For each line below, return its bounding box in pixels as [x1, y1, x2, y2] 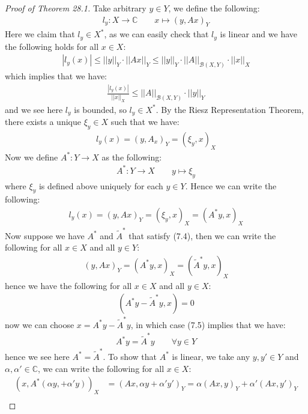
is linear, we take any [172, 350, 250, 362]
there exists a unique [5, 115, 81, 128]
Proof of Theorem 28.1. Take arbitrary [5, 2, 146, 14]
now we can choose [5, 318, 74, 330]
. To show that [103, 350, 157, 362]
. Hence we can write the [185, 179, 277, 192]
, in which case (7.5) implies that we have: [130, 318, 286, 330]
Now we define [5, 150, 58, 163]
